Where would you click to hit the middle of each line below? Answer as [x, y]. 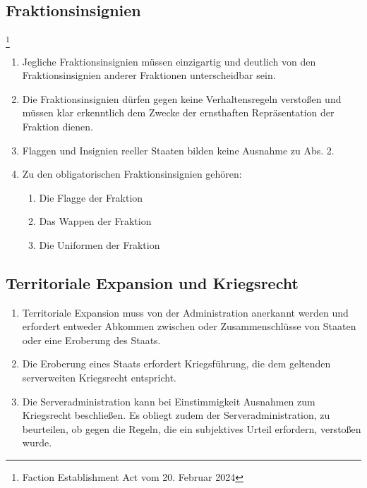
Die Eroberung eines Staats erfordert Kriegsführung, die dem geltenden [176, 364]
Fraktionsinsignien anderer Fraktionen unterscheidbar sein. [149, 75]
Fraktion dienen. [58, 126]
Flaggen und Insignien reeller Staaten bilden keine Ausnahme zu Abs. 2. [178, 150]
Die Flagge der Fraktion [91, 197]
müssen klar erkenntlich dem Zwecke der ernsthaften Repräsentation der [178, 112]
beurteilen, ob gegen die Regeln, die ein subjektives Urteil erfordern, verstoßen [192, 428]
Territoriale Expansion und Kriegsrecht [152, 282]
